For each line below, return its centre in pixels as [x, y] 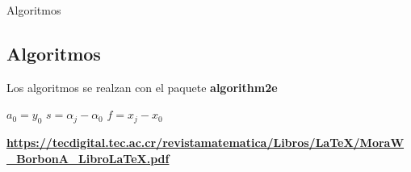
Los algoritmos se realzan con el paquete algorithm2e [142, 87]
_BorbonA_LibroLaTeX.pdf [88, 158]
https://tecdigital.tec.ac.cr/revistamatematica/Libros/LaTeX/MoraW [205, 143]
